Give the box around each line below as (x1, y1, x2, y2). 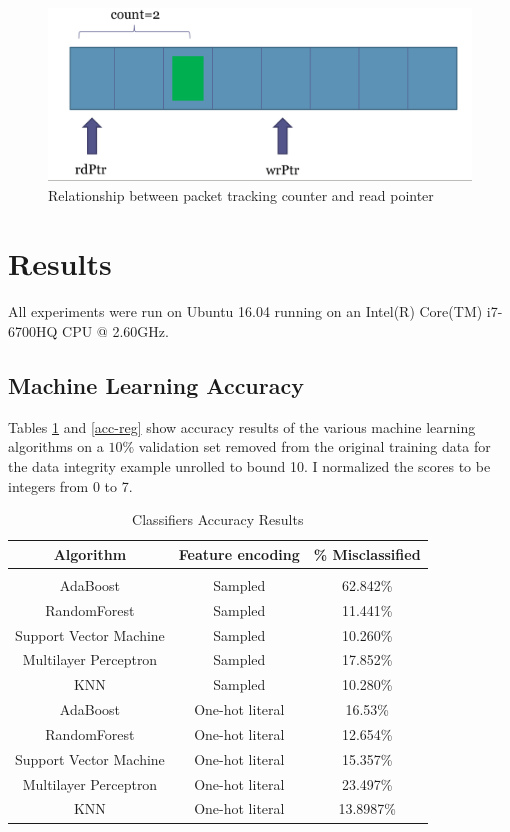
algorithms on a (8, 436, 104, 457)
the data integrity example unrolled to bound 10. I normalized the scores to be (8, 455, 491, 476)
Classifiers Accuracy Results (132, 509, 304, 530)
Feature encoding (178, 543, 300, 564)
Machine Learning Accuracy (8, 369, 304, 400)
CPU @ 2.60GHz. (62, 320, 169, 341)
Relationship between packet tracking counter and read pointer (48, 184, 434, 205)
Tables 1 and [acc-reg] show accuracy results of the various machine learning (8, 416, 476, 437)
